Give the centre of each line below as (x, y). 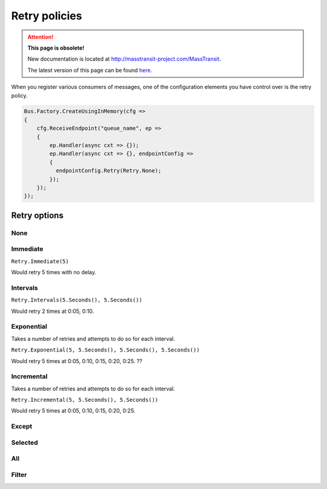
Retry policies (47, 16)
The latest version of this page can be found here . (90, 70)
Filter (19, 474)
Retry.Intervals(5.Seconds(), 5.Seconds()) (77, 300)
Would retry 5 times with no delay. (54, 272)
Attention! (41, 37)
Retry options (37, 215)
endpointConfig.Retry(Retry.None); (108, 171)
